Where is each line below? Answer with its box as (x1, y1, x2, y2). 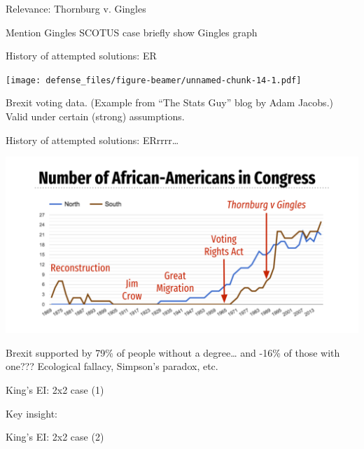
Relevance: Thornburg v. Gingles (6, 1, 146, 15)
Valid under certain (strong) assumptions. (6, 109, 185, 124)
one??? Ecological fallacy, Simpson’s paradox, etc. (6, 359, 218, 373)
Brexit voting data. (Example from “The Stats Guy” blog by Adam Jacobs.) (6, 95, 333, 110)
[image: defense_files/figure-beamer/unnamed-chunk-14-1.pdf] (6, 75, 302, 85)
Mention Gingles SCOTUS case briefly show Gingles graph (6, 24, 258, 39)
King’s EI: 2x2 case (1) (6, 383, 104, 397)
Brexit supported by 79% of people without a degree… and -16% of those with (6, 345, 340, 359)
